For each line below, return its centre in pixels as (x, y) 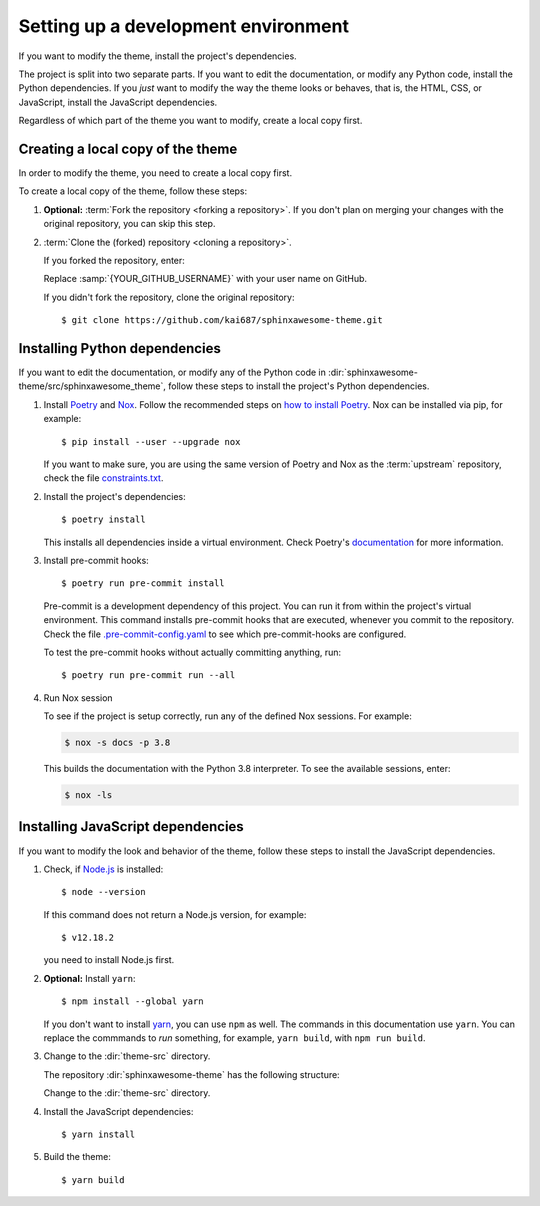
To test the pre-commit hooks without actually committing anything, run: (192, 652)
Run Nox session (78, 697)
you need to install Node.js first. (109, 960)
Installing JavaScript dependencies (131, 826)
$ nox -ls (88, 795)
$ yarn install (98, 1134)
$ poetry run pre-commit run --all (148, 675)
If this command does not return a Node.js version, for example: (175, 914)
